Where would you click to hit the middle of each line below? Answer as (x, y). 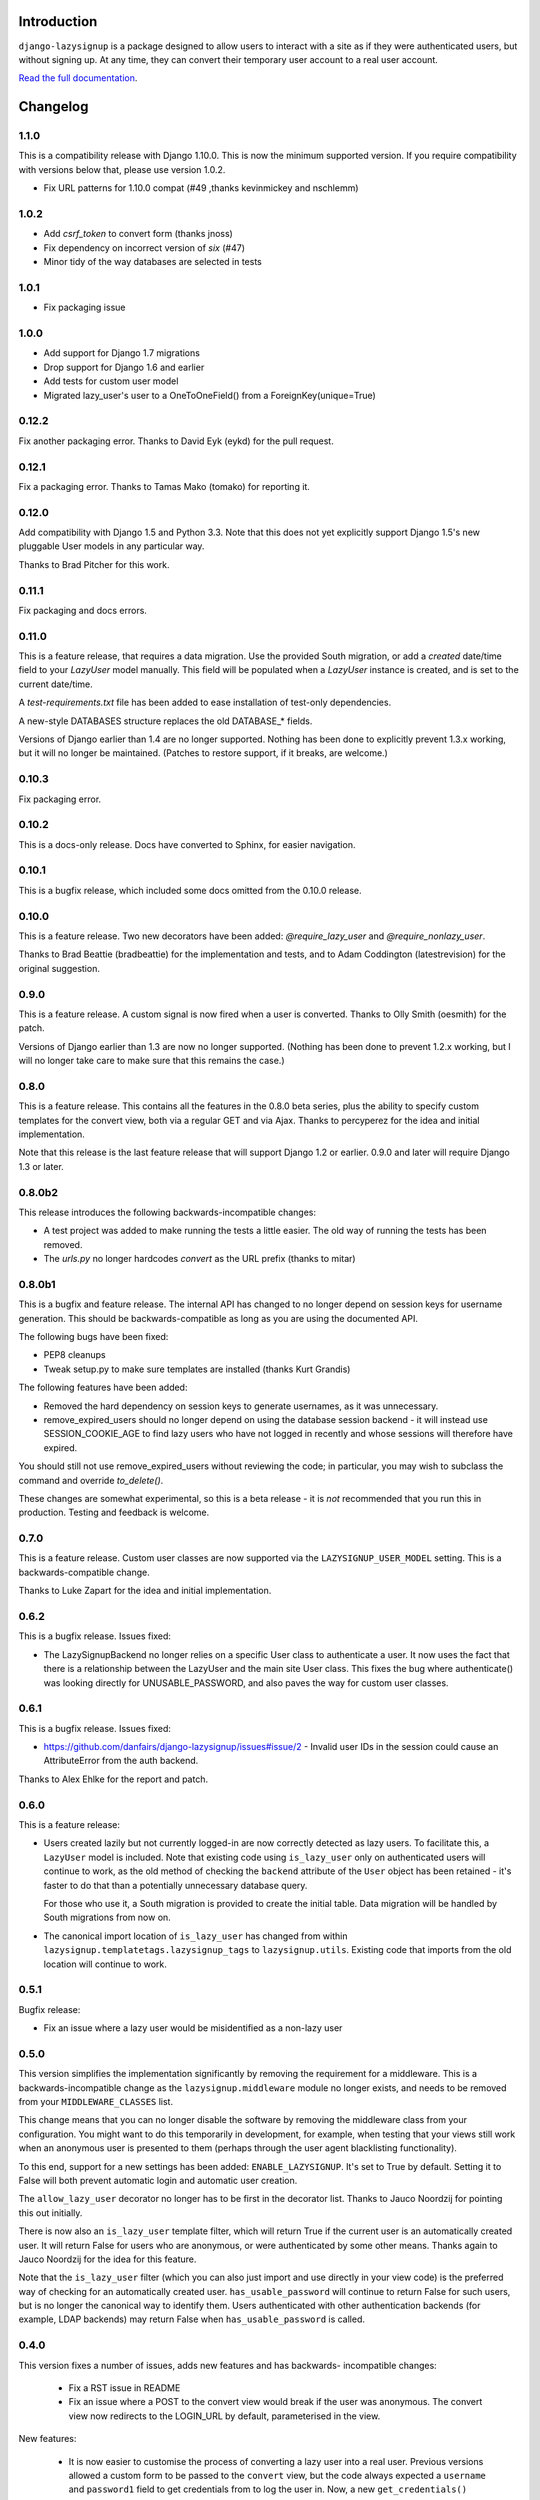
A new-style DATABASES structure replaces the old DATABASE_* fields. (165, 721)
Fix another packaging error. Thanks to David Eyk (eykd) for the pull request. (176, 441)
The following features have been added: (103, 1387)
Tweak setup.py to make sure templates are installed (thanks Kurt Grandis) (197, 1369)
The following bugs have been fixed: (93, 1337)
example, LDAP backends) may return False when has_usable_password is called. (191, 2319)
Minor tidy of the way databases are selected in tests (152, 262)
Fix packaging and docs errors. (82, 610)
